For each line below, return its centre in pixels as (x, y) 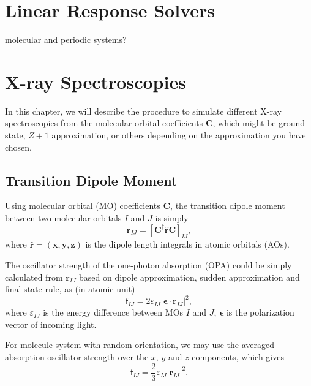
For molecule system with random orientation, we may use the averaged (140, 345)
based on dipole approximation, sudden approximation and (189, 277)
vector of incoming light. (51, 324)
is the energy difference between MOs (113, 312)
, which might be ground (259, 123)
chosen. (19, 147)
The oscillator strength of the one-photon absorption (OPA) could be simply (148, 265)
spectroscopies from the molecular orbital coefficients (104, 123)
